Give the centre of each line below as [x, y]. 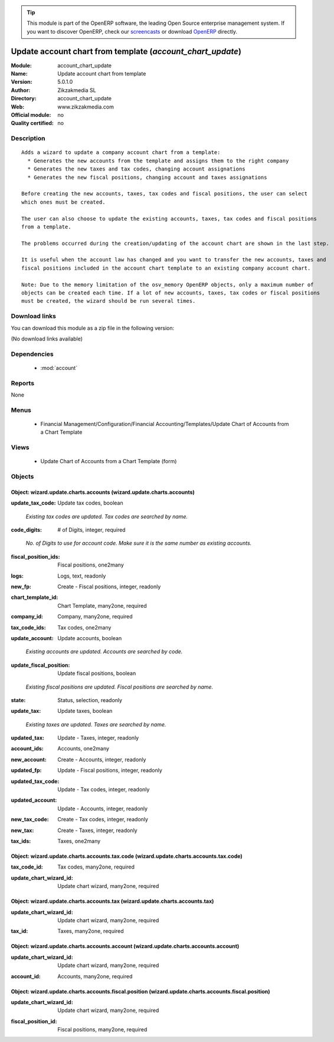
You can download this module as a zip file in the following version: [93, 328]
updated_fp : [26, 771]
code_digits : [27, 530]
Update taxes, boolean [85, 711]
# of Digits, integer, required [92, 530]
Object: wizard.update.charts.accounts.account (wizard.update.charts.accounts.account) [125, 946]
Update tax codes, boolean [90, 503]
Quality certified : [32, 123]
